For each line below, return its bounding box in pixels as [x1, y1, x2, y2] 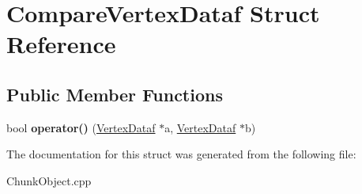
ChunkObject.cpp [6, 172, 92, 188]
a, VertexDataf [164, 119, 236, 135]
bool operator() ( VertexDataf [6, 119, 156, 135]
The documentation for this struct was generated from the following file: [6, 146, 356, 162]
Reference [6, 28, 116, 60]
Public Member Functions [6, 82, 223, 106]
